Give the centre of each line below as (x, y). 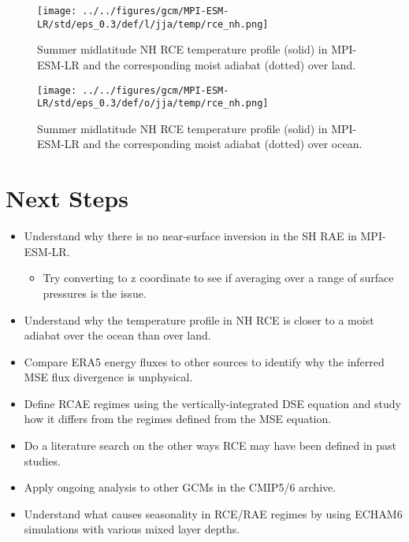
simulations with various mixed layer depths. (132, 529)
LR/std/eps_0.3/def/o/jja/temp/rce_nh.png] (153, 104)
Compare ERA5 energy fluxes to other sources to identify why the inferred (204, 361)
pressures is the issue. (95, 293)
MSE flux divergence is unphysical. (108, 377)
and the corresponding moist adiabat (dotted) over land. (219, 64)
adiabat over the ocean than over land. (117, 335)
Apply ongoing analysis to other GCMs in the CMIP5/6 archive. (180, 487)
